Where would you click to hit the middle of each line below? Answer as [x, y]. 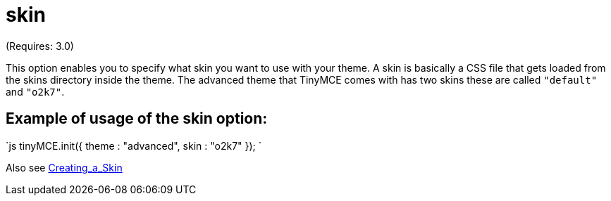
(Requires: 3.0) [40, 46]
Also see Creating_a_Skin [64, 167]
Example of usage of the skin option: [137, 119]
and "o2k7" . [35, 91]
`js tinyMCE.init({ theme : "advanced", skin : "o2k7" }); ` [134, 145]
